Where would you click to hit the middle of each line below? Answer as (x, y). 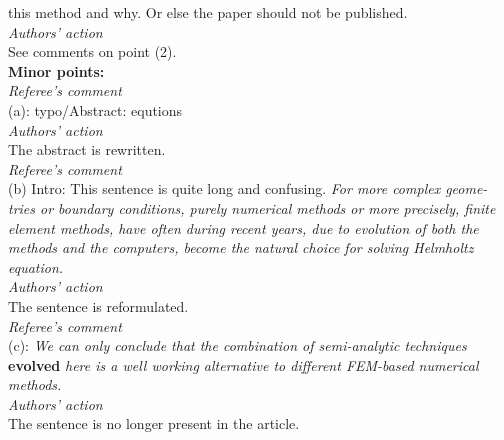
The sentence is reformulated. (98, 305)
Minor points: (56, 70)
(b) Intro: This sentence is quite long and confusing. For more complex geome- (248, 188)
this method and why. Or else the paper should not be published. (208, 12)
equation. (36, 266)
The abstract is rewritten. (87, 149)
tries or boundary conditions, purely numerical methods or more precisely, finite (252, 207)
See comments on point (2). (92, 51)
